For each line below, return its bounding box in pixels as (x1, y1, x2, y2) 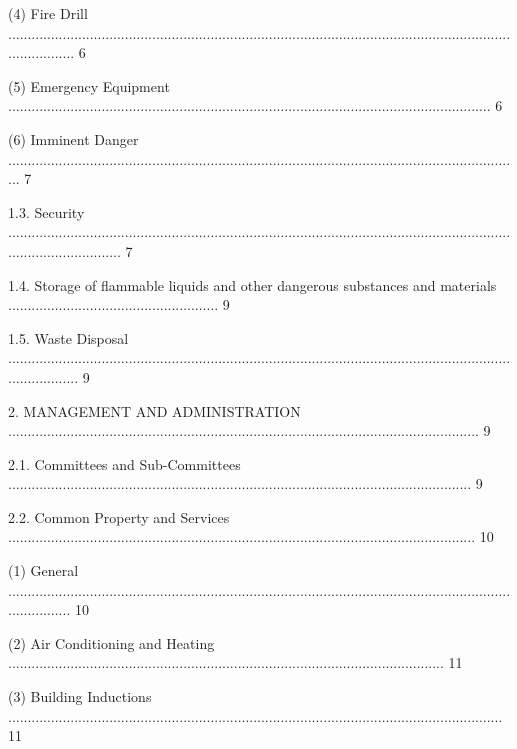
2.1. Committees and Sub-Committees (8, 453, 241, 474)
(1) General (8, 560, 79, 581)
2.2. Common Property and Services (8, 506, 230, 527)
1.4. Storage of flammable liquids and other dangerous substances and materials (8, 274, 497, 295)
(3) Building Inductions (8, 686, 152, 707)
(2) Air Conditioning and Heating (8, 632, 215, 653)
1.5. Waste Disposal (8, 327, 129, 348)
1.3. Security (8, 201, 85, 222)
